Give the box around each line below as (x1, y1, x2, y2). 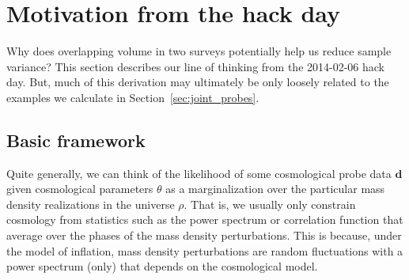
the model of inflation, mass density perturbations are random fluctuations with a (6, 242, 403, 259)
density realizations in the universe (6, 195, 175, 212)
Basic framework (6, 127, 146, 152)
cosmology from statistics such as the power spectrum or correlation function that (6, 211, 403, 228)
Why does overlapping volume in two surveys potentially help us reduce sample (6, 43, 392, 59)
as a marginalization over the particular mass (165, 180, 385, 197)
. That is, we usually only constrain (184, 195, 356, 212)
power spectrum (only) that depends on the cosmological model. (6, 258, 318, 274)
